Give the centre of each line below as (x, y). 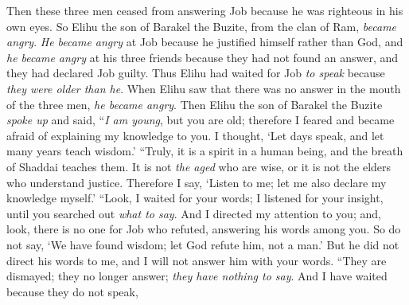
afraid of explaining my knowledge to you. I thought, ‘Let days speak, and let (195, 135)
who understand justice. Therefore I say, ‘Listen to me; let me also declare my (197, 182)
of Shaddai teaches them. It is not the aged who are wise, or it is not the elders (199, 166)
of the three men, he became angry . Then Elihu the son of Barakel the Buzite (195, 104)
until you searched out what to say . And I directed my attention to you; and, (194, 213)
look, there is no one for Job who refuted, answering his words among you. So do (204, 229)
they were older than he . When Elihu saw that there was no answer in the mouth (204, 88)
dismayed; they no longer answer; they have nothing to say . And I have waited (197, 276)
